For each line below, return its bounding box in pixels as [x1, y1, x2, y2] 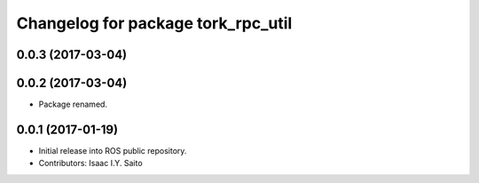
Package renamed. [38, 99, 108, 110]
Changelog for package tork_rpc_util [16, 13, 293, 33]
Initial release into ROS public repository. [38, 145, 187, 155]
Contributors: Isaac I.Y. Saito [38, 158, 143, 169]
